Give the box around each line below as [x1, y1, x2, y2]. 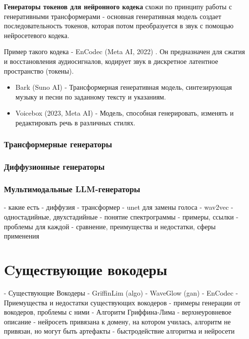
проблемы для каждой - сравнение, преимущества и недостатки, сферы [4, 221, 216, 231]
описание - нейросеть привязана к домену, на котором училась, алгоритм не [4, 316, 231, 326]
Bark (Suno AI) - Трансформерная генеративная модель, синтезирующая [15, 82, 232, 92]
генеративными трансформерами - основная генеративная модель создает [4, 11, 222, 21]
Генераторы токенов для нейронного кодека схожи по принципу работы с [4, 1, 232, 11]
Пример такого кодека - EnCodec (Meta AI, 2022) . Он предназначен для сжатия [4, 46, 245, 57]
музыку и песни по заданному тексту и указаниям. [15, 91, 166, 101]
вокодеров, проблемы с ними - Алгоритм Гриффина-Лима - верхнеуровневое [4, 307, 231, 317]
